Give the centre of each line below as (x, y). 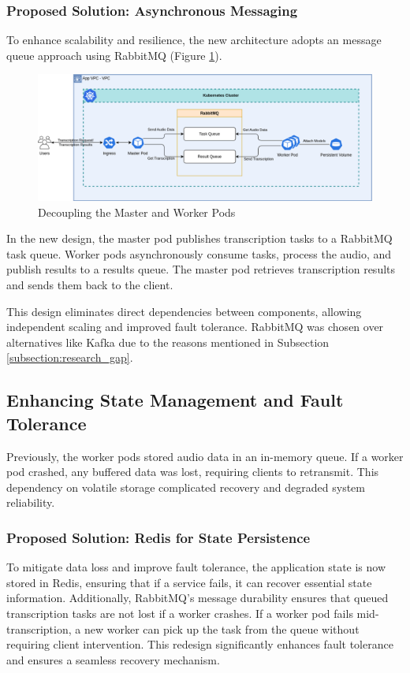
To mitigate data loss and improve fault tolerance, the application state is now (196, 567)
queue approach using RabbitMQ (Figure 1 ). (114, 55)
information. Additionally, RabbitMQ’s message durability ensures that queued (198, 598)
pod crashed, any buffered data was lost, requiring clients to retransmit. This (193, 472)
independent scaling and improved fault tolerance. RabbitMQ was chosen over (195, 327)
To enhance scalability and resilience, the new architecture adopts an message (194, 40)
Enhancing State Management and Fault (175, 400)
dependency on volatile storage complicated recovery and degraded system (186, 487)
